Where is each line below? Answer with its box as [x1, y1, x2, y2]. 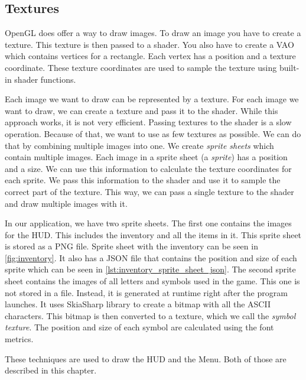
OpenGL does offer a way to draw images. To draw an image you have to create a [5, 27, 301, 39]
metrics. [5, 333, 34, 345]
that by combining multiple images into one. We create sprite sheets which [5, 139, 274, 151]
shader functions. [14, 73, 76, 85]
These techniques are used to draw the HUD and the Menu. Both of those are [5, 352, 287, 365]
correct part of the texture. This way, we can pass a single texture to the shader [5, 185, 294, 197]
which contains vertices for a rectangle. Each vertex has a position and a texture [5, 50, 296, 62]
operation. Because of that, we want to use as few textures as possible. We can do [5, 127, 301, 139]
